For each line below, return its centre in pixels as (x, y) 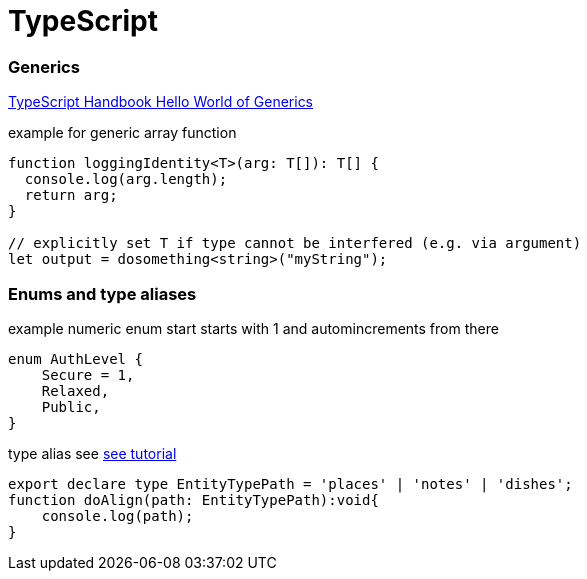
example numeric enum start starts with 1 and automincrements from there (253, 328)
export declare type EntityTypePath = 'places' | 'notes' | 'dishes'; (290, 483)
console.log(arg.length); (126, 179)
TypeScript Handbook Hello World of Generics (161, 102)
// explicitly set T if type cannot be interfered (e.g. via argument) (295, 243)
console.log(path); (117, 515)
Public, (71, 406)
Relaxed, (75, 390)
